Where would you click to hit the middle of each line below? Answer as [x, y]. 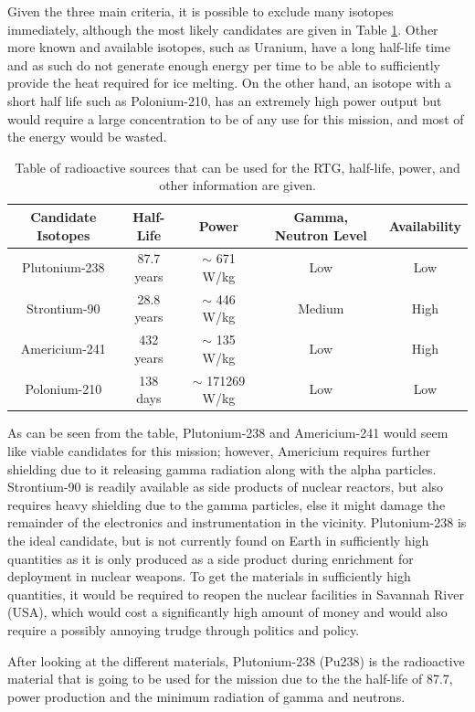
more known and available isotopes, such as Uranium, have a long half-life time [229, 47]
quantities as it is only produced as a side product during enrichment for [211, 558]
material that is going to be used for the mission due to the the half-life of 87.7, [230, 679]
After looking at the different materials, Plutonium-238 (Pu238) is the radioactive [236, 660]
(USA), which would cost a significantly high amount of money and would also [227, 612]
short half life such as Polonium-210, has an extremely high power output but [225, 100]
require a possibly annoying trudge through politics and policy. [184, 629]
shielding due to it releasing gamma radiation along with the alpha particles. [222, 468]
